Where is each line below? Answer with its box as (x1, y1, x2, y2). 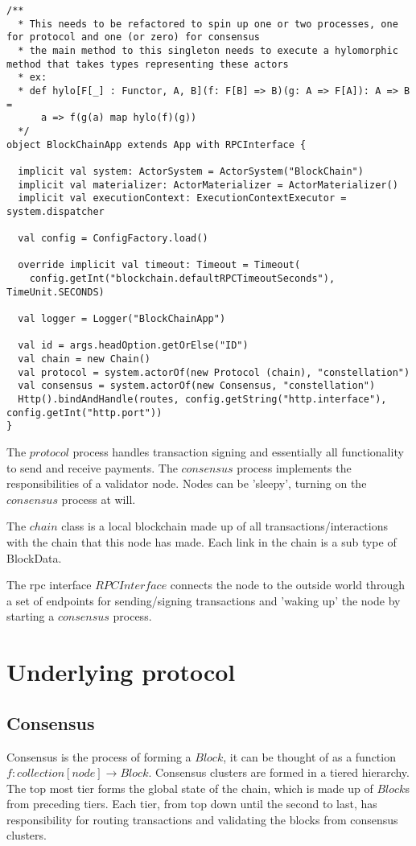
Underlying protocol (6, 655, 236, 688)
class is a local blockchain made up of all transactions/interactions (61, 518, 388, 534)
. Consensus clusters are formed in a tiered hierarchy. (148, 764, 410, 781)
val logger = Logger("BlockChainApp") (18, 313, 226, 325)
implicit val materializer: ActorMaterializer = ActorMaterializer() (18, 179, 398, 191)
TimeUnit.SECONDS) (6, 286, 105, 298)
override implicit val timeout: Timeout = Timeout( (18, 259, 301, 271)
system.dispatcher (6, 205, 105, 217)
